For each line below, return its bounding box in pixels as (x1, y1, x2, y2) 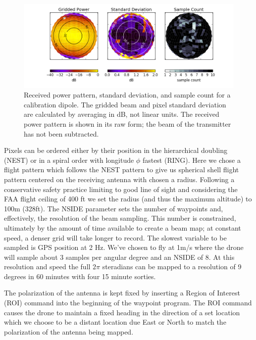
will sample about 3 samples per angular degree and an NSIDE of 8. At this (4, 251, 235, 262)
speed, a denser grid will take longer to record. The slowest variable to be (4, 232, 227, 243)
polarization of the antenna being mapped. (4, 326, 134, 337)
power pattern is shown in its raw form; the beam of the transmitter (24, 118, 231, 129)
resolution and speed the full (4, 261, 91, 272)
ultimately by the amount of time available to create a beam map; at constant (4, 222, 241, 233)
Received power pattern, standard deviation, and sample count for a (24, 90, 231, 100)
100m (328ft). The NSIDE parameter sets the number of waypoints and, (4, 203, 223, 213)
